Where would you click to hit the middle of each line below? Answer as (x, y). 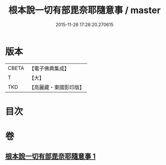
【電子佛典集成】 (49, 68)
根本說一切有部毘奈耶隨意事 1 (51, 156)
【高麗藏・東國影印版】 (57, 87)
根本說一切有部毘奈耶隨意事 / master (85, 10)
